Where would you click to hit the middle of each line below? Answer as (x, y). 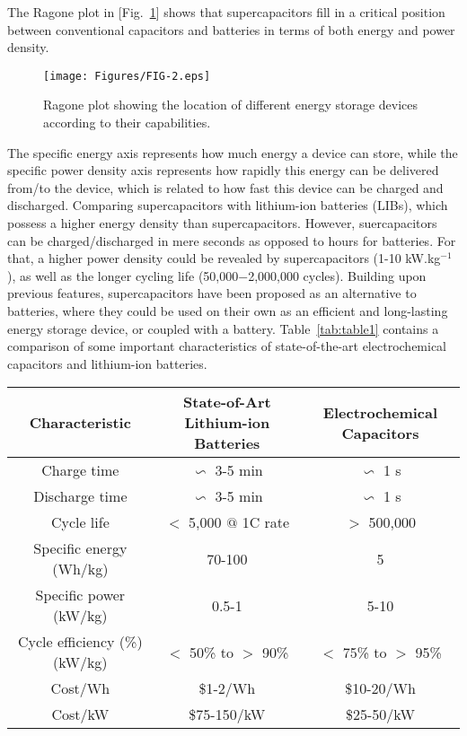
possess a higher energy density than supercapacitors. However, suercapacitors (222, 223)
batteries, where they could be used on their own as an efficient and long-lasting (228, 310)
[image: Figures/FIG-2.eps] (127, 76)
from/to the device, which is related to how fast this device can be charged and (225, 187)
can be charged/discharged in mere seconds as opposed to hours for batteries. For (232, 240)
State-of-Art (227, 402)
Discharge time (80, 496)
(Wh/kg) (80, 569)
